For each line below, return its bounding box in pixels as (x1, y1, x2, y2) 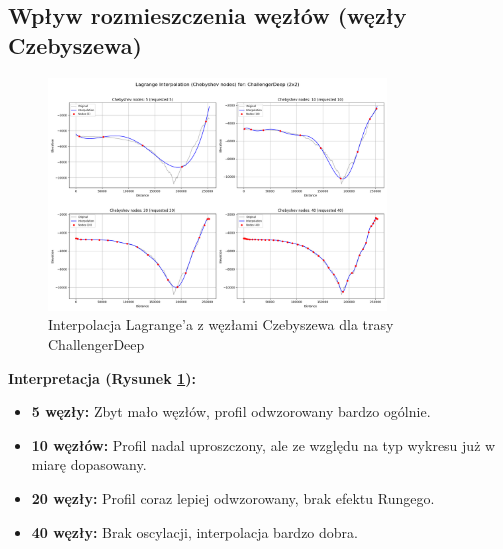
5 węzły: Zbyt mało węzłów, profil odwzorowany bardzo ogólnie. (31, 401, 431, 422)
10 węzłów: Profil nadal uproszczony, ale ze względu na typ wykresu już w (31, 434, 496, 455)
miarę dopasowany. (31, 454, 147, 475)
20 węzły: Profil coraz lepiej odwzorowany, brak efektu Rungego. (31, 487, 435, 508)
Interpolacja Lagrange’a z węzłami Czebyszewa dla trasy (48, 314, 394, 335)
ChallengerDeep (48, 333, 145, 354)
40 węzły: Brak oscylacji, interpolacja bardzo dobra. (31, 521, 358, 542)
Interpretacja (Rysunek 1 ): (8, 367, 196, 388)
